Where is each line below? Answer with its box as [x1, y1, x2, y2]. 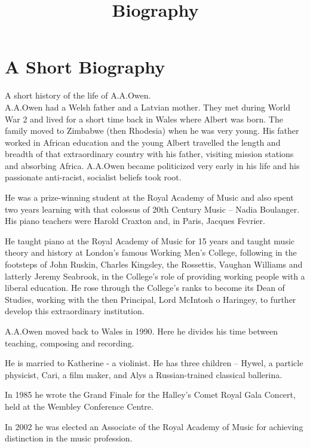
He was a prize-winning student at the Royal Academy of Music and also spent [5, 191, 294, 204]
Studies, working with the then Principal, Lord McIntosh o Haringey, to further [5, 293, 296, 305]
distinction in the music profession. [5, 432, 133, 444]
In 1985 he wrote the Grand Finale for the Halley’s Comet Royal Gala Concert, [5, 388, 296, 401]
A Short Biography [5, 54, 165, 79]
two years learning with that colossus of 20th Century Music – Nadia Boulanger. [5, 202, 300, 215]
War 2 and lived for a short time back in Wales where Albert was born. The [5, 112, 283, 125]
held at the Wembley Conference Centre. [5, 400, 154, 412]
